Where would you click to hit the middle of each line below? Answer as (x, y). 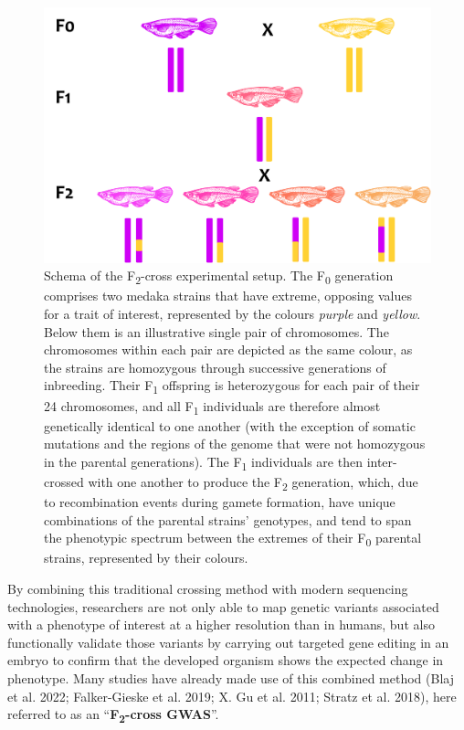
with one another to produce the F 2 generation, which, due (253, 483)
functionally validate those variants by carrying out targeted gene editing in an (228, 642)
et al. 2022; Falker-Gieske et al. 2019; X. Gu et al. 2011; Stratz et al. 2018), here (232, 696)
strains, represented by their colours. (146, 558)
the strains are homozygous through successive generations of (215, 367)
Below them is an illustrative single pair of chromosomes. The (216, 331)
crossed (64, 481)
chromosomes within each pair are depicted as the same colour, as (228, 349)
